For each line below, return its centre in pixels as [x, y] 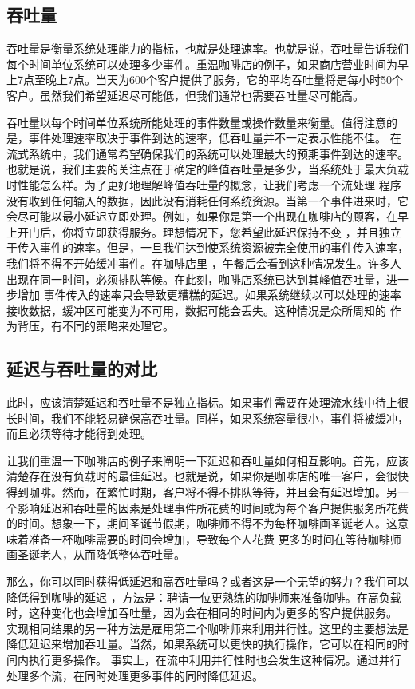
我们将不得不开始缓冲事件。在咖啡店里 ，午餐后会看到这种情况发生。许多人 [204, 263]
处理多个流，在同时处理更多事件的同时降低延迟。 [135, 675]
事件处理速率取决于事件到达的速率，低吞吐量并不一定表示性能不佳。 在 [215, 138]
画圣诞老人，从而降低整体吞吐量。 [96, 554]
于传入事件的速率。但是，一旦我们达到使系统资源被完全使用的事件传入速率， [207, 247]
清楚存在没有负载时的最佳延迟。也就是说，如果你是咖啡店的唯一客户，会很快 [207, 476]
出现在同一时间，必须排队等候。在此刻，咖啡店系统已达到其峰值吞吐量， [196, 279]
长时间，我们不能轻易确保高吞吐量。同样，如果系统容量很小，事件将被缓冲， [207, 418]
